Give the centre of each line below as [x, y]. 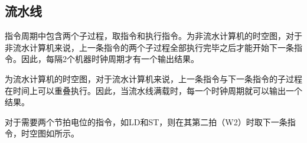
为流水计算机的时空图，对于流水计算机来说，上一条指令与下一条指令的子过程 [153, 78]
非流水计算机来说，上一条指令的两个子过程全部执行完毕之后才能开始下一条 [149, 47]
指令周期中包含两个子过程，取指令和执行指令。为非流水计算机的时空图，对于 [153, 36]
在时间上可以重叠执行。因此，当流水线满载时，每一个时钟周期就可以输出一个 [153, 90]
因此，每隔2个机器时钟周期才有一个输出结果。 [110, 59]
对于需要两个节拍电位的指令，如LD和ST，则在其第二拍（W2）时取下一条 [146, 121]
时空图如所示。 [50, 133]
